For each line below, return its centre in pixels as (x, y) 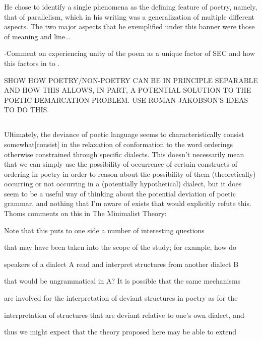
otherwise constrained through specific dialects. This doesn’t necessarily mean (124, 154)
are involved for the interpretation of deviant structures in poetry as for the (121, 298)
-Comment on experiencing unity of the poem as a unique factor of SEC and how (130, 53)
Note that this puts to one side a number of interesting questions (104, 230)
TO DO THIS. (27, 110)
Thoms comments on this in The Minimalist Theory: (85, 213)
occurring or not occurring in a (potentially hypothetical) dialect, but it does (123, 184)
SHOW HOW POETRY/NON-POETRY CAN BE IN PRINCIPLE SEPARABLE (131, 80)
